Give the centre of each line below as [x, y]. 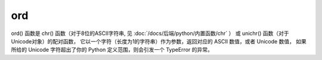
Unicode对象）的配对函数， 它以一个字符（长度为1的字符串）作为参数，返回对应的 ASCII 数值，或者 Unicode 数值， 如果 [159, 41]
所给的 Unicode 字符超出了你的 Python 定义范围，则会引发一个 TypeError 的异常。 [112, 50]
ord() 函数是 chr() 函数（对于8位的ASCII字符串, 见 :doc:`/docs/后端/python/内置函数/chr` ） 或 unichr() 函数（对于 [150, 33]
